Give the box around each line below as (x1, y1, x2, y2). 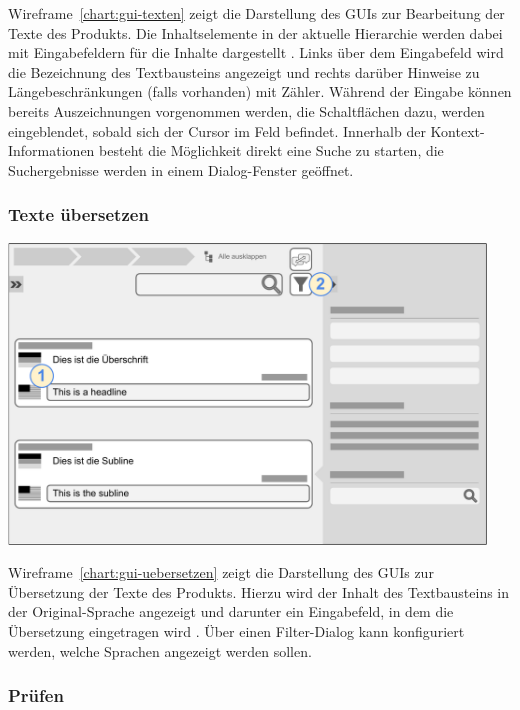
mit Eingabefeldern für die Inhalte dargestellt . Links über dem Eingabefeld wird (8, 42, 504, 63)
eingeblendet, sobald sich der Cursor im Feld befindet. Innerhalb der (8, 120, 426, 141)
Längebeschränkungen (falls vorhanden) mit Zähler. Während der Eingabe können (8, 81, 512, 102)
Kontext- (430, 120, 485, 141)
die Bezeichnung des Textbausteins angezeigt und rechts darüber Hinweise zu (8, 61, 480, 82)
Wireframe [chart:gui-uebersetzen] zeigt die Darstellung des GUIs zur (8, 562, 434, 583)
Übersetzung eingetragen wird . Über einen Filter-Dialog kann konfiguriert (8, 620, 465, 641)
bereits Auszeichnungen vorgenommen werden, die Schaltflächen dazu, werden (8, 100, 485, 121)
